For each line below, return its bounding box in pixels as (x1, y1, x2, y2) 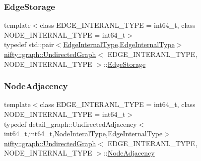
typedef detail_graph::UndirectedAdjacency (4, 118, 137, 129)
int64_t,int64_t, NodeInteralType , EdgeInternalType (4, 128, 163, 139)
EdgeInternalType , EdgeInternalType (63, 39, 175, 50)
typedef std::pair (4, 39, 54, 50)
